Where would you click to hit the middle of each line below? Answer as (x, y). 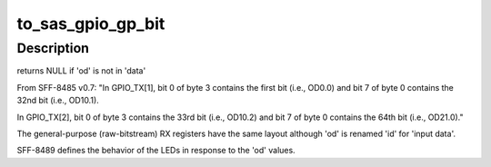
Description (53, 48)
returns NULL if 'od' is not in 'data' (81, 71)
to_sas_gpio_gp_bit (91, 24)
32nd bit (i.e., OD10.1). (58, 101)
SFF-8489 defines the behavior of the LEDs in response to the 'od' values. (156, 151)
